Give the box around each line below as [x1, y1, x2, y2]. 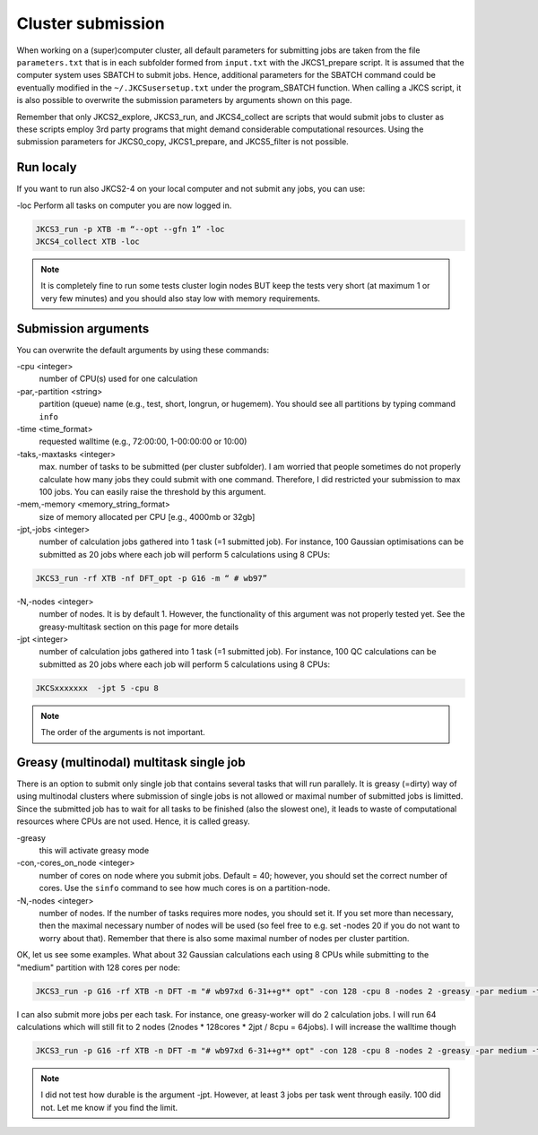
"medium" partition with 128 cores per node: [16, 962, 181, 973]
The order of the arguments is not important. [40, 727, 205, 738]
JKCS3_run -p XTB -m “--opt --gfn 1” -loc [35, 224, 225, 234]
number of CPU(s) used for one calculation [39, 373, 198, 385]
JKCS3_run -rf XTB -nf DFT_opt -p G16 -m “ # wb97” [35, 573, 268, 583]
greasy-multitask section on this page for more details [39, 621, 239, 632]
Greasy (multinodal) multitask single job [16, 754, 246, 770]
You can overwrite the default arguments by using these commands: [16, 344, 269, 355]
